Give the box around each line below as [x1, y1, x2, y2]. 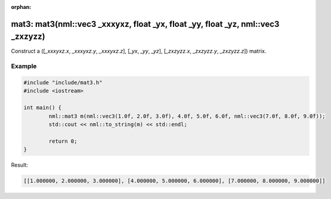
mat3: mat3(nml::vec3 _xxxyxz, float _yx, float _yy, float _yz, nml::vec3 [11, 19, 280, 29]
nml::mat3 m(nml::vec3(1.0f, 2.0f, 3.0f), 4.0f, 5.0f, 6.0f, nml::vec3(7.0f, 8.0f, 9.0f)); [48, 112, 326, 120]
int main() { [23, 105, 62, 111]
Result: [11, 161, 28, 169]
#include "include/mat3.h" [23, 79, 103, 86]
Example [11, 62, 37, 71]
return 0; [48, 137, 78, 145]
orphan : [11, 4, 32, 10]
